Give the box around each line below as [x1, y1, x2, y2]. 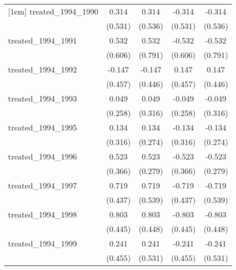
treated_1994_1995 [8, 121, 77, 133]
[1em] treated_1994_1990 [8, 5, 98, 17]
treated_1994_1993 [8, 92, 77, 104]
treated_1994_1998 [8, 208, 77, 220]
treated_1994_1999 [8, 237, 77, 249]
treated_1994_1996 [8, 150, 77, 162]
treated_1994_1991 [8, 34, 77, 46]
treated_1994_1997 [8, 179, 77, 191]
